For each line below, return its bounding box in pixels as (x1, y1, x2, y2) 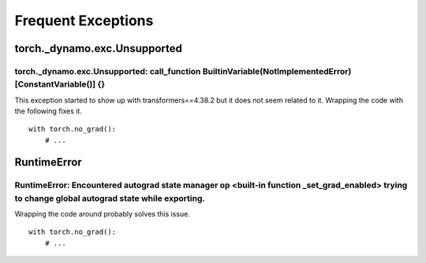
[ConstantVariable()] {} (14, 79, 106, 90)
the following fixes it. (14, 106, 83, 116)
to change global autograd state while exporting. (14, 193, 205, 204)
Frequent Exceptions (14, 12, 154, 29)
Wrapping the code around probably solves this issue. (14, 209, 191, 219)
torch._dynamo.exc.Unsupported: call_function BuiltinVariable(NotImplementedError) (14, 65, 352, 76)
